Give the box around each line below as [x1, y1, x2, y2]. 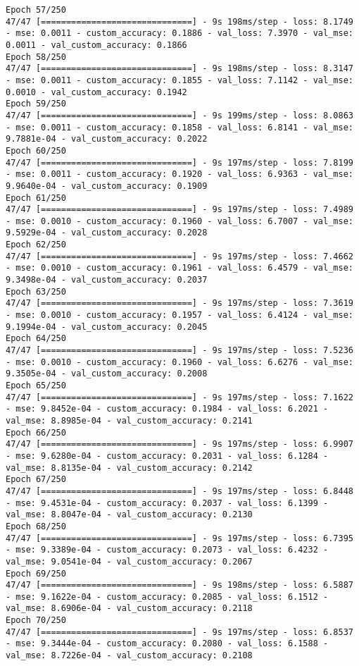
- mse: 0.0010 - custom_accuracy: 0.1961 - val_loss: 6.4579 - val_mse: [6, 263, 353, 273]
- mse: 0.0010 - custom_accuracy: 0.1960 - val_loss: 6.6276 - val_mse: [6, 357, 353, 367]
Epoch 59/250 [6, 99, 66, 109]
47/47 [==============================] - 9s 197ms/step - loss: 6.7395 [6, 533, 353, 543]
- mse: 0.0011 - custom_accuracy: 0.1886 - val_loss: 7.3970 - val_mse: [6, 28, 353, 39]
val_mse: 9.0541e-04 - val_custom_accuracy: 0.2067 [6, 556, 253, 567]
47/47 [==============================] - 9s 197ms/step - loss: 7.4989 [6, 204, 353, 215]
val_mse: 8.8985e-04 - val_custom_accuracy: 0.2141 [6, 415, 253, 426]
